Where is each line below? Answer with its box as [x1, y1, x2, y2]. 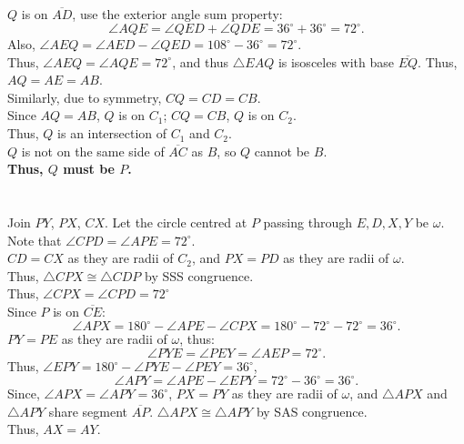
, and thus [172, 52, 229, 71]
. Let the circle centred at [105, 213, 247, 232]
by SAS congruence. [256, 401, 368, 420]
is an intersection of [57, 124, 167, 143]
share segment [48, 401, 127, 420]
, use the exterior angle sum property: [72, 5, 283, 23]
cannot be [254, 141, 310, 160]
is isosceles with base [277, 52, 395, 71]
